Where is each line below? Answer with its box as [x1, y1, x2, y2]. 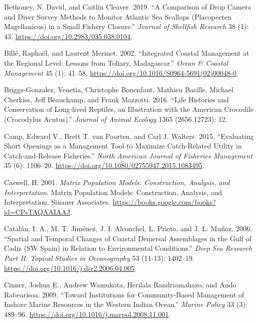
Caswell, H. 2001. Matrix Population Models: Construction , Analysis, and [4, 177, 230, 187]
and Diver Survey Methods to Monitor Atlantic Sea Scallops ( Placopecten [4, 11, 232, 22]
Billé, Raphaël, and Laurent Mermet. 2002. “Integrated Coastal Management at [4, 48, 249, 58]
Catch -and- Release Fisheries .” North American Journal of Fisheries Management [4, 150, 253, 160]
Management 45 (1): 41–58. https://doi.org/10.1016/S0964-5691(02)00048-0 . [4, 67, 238, 78]
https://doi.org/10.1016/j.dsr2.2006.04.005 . [4, 262, 137, 273]
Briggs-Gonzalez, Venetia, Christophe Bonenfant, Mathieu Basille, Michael [4, 84, 233, 95]
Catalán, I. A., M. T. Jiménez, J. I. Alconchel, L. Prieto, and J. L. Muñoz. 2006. [4, 223, 252, 234]
